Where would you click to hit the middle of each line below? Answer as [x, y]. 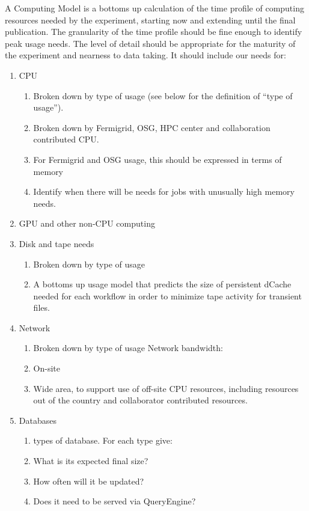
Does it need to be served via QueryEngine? [115, 501]
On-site [47, 368]
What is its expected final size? [91, 461]
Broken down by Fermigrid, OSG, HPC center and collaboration [152, 127]
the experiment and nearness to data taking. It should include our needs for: [145, 55]
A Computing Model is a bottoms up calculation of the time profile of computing [154, 8]
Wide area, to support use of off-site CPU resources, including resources [166, 388]
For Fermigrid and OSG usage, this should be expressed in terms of [158, 159]
